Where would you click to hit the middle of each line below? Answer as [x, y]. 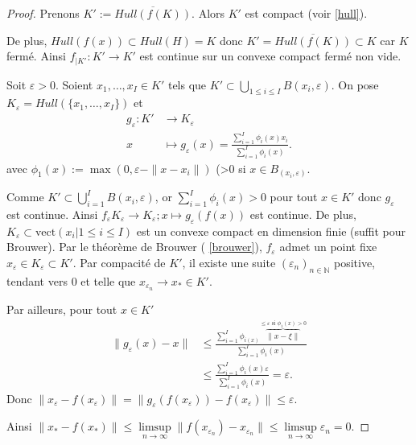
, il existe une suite [229, 262]
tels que [187, 84]
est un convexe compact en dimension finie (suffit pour [271, 231]
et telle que [108, 280]
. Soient [74, 84]
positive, [354, 262]
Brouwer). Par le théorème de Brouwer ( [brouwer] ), [134, 247]
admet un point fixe [328, 247]
